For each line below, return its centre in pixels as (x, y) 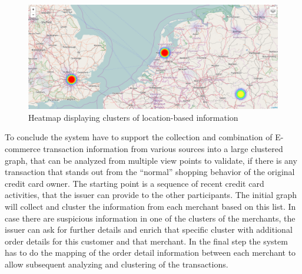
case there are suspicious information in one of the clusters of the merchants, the (150, 218)
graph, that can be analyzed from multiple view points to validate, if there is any (151, 160)
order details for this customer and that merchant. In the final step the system (146, 241)
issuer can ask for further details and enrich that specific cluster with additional (149, 230)
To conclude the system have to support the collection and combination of (139, 137)
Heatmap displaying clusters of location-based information (133, 117)
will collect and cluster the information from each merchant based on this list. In (150, 206)
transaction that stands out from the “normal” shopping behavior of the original (150, 172)
